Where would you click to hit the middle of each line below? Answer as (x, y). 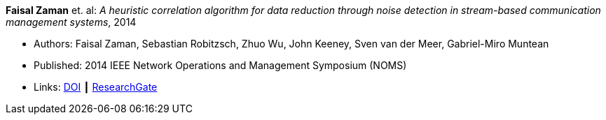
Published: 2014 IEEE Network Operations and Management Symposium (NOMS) (220, 65)
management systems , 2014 (71, 22)
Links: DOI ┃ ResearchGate (96, 87)
